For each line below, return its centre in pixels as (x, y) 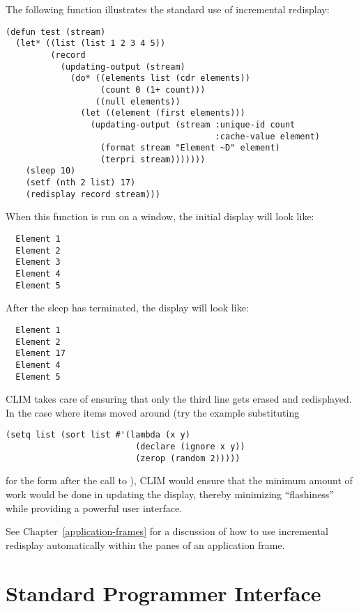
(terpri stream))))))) (153, 159)
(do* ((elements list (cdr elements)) (160, 78)
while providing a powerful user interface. (94, 508)
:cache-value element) (268, 136)
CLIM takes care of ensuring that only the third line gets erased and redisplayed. (179, 399)
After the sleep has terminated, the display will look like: (127, 308)
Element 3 (38, 262)
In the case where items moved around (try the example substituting (153, 412)
